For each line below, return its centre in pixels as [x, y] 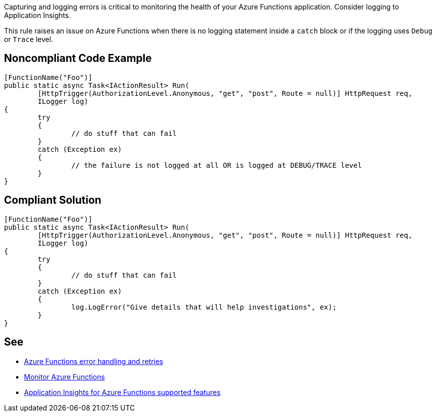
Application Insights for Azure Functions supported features [122, 392]
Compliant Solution [53, 200]
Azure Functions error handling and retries [94, 361]
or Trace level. [29, 39]
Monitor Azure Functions [64, 377]
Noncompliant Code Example [78, 58]
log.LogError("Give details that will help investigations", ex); [204, 307]
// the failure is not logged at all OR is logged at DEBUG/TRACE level [217, 165]
